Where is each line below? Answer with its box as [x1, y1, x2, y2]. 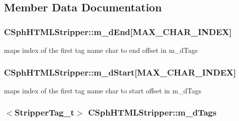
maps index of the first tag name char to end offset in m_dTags [4, 45, 198, 55]
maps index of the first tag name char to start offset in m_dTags [4, 85, 201, 95]
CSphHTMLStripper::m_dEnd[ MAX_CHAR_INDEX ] [4, 25, 232, 38]
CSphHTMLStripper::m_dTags [88, 106, 217, 119]
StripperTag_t [14, 106, 74, 119]
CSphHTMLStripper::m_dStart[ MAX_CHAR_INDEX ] [4, 66, 236, 78]
